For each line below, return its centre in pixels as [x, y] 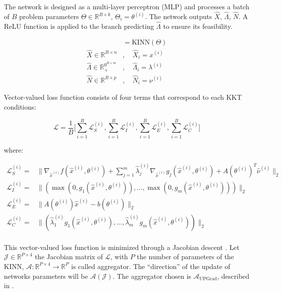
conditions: [20, 107]
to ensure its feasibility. [198, 26]
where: [14, 149]
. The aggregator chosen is [152, 276]
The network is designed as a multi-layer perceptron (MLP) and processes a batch [127, 6]
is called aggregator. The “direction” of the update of [151, 266]
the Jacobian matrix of [69, 257]
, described [233, 276]
